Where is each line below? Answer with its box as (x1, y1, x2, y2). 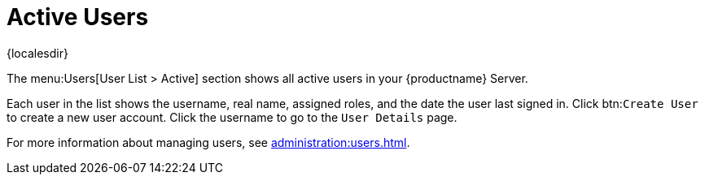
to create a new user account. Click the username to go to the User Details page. (7, 110, 458, 124)
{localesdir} (7, 45, 68, 60)
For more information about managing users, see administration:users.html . (7, 135, 410, 149)
